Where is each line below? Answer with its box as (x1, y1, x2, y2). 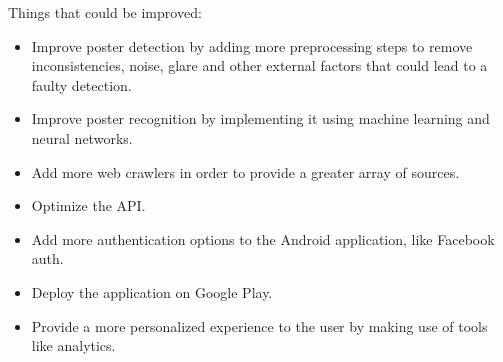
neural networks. (31, 127, 133, 148)
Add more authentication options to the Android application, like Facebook (31, 228, 495, 249)
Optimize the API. (31, 195, 146, 216)
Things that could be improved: (8, 2, 202, 22)
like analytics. (31, 335, 116, 356)
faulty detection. (31, 74, 132, 95)
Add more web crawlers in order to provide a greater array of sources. (31, 161, 460, 182)
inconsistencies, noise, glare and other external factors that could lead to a (31, 55, 488, 76)
